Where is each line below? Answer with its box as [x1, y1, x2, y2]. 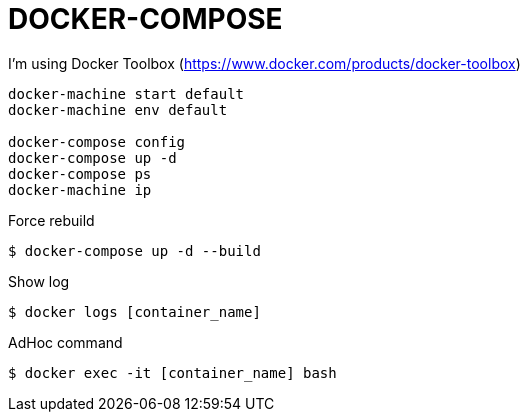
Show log [8, 272, 70, 290]
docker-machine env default [8, 101, 228, 118]
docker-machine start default [8, 85, 245, 102]
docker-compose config [8, 133, 186, 150]
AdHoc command [8, 333, 123, 351]
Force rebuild [8, 211, 95, 229]
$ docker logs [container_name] [8, 303, 261, 320]
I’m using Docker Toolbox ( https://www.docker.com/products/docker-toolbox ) [8, 54, 521, 72]
